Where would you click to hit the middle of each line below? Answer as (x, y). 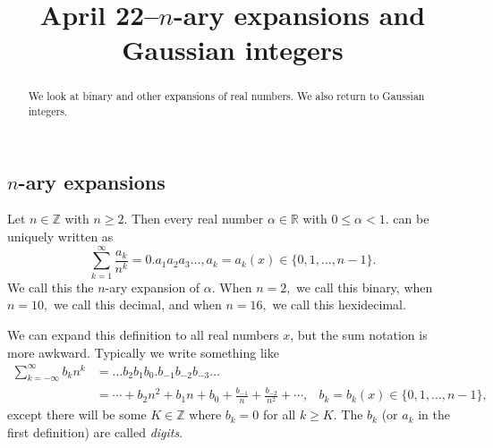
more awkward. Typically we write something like (143, 352)
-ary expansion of (153, 287)
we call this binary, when (365, 287)
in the (434, 414)
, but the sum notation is (359, 334)
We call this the (51, 287)
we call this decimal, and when (137, 304)
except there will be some (77, 414)
